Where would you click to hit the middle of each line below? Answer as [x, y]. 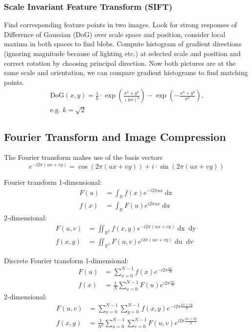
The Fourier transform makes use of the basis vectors [83, 157]
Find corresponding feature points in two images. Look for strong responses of [120, 25]
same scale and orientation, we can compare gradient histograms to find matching [126, 72]
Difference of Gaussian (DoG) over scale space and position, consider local [115, 34]
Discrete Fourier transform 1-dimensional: [66, 260]
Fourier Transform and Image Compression [115, 137]
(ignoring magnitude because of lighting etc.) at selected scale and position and [122, 53]
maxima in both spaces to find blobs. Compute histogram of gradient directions [123, 44]
